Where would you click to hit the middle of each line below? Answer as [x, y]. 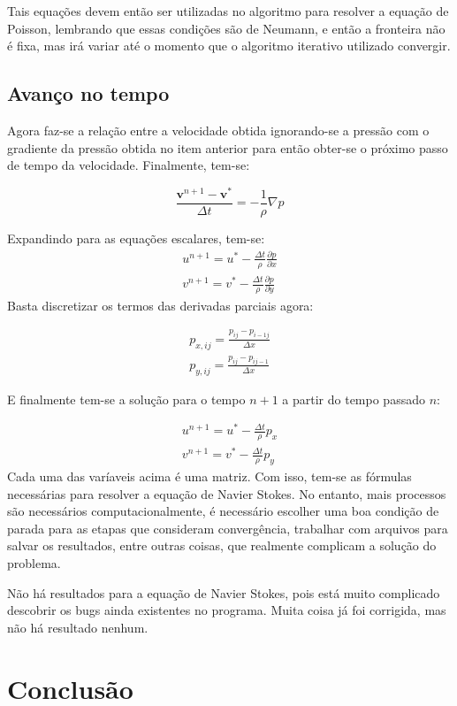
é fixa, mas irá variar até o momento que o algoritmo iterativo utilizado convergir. [229, 46]
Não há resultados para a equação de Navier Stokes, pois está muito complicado [224, 592]
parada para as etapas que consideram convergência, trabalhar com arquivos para [228, 528]
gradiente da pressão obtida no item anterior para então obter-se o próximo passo [228, 147]
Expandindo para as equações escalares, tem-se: [136, 238]
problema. [34, 563]
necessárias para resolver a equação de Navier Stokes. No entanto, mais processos [227, 493]
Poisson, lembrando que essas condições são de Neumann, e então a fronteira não [226, 28]
